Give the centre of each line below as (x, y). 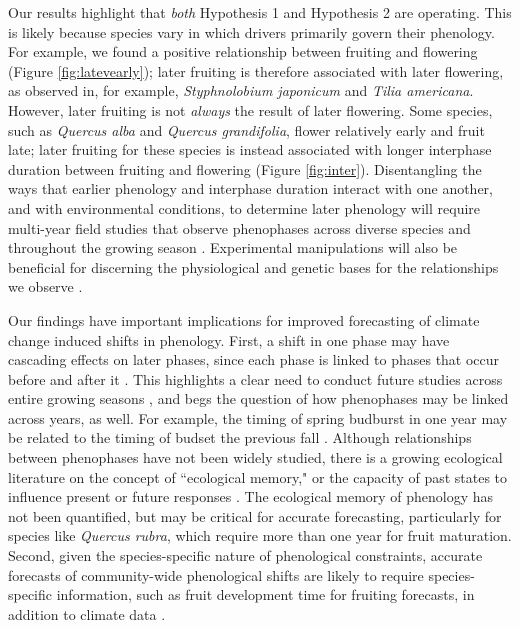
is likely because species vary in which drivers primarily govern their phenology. (251, 31)
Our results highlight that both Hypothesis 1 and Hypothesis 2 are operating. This (260, 12)
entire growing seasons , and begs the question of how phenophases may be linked (258, 398)
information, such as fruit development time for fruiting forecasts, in (265, 594)
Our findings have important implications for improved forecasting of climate (244, 319)
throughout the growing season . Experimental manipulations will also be (233, 247)
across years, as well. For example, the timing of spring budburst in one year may (258, 417)
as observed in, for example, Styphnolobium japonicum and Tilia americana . (241, 90)
